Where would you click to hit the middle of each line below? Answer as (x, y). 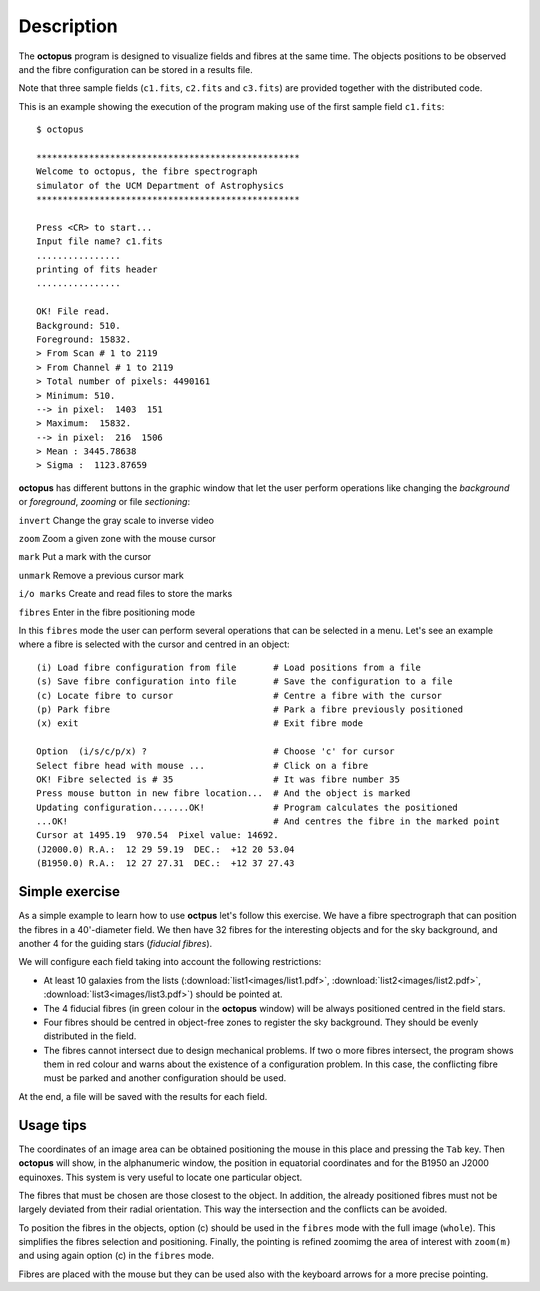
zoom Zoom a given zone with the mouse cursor (117, 539)
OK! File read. (73, 311)
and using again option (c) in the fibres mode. (116, 1256)
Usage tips (52, 1125)
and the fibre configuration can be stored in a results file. (136, 69)
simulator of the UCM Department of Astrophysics (160, 185)
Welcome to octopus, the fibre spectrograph (147, 171)
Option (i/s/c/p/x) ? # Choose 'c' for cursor (215, 751)
